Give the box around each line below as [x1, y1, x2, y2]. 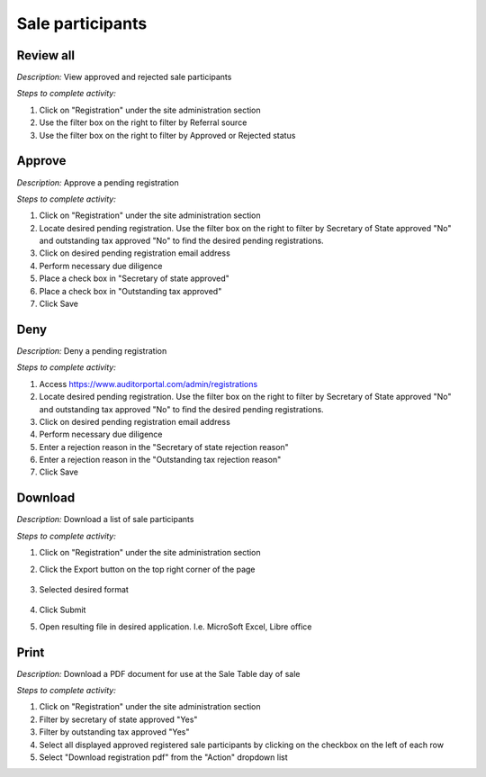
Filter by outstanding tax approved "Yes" [39, 727, 190, 737]
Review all [16, 48, 76, 63]
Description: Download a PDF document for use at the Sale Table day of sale [16, 668, 301, 679]
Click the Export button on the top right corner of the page [39, 564, 256, 574]
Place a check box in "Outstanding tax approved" [39, 285, 222, 296]
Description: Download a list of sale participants [16, 514, 194, 525]
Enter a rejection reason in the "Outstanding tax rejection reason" [39, 455, 282, 465]
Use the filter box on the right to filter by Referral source [39, 117, 247, 128]
